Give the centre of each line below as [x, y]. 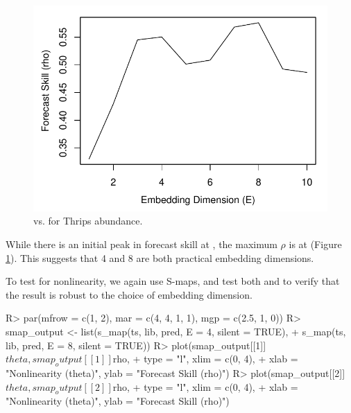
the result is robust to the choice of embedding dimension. [129, 294]
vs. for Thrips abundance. [88, 221]
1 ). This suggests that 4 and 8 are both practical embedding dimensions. [160, 257]
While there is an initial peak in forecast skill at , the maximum [142, 244]
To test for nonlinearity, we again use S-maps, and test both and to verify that [173, 281]
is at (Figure [315, 244]
